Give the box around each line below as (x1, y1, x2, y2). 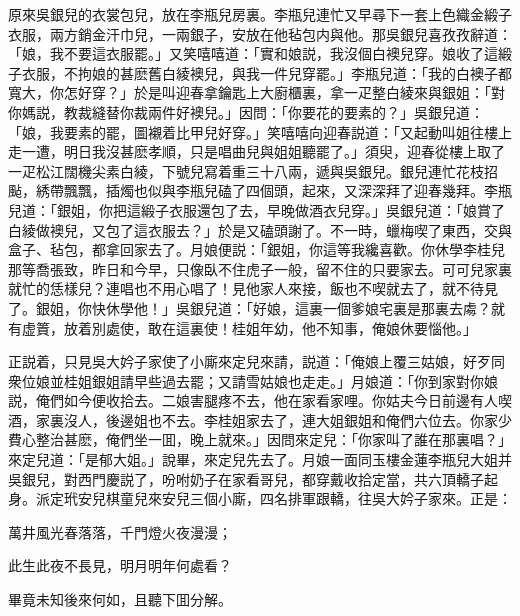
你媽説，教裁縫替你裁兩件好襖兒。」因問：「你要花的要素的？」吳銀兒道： (8, 101, 484, 122)
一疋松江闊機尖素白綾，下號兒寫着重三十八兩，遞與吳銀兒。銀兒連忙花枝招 (8, 160, 498, 181)
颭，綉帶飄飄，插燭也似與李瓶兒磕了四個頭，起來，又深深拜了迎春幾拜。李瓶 (8, 180, 512, 201)
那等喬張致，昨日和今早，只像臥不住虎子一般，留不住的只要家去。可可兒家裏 (8, 258, 512, 279)
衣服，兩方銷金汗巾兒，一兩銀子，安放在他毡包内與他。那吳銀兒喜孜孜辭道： (8, 23, 512, 44)
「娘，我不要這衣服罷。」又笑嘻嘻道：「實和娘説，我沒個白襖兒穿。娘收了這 (8, 43, 498, 64)
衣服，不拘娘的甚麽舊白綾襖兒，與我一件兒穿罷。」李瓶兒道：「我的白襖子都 (21, 62, 512, 83)
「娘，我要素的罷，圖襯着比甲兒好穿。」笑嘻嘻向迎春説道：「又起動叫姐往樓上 (8, 121, 512, 142)
